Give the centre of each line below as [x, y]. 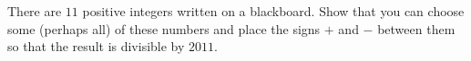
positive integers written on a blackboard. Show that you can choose [273, 11]
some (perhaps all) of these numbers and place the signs [164, 28]
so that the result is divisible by [96, 46]
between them [416, 28]
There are [35, 11]
